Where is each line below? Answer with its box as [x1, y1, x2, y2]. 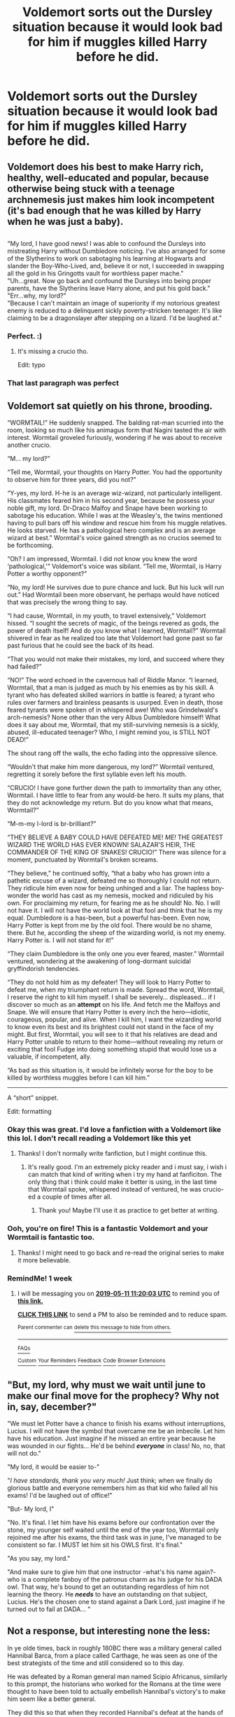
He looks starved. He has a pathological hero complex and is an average [7, 526, 216, 535]
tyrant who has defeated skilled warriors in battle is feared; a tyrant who [7, 691, 215, 699]
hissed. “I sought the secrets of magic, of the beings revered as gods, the [7, 619, 219, 627]
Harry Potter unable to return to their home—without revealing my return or [7, 1037, 224, 1046]
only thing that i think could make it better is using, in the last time [27, 1178, 218, 1186]
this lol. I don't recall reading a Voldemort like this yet [7, 1133, 191, 1143]
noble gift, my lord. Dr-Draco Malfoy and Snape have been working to [7, 504, 208, 512]
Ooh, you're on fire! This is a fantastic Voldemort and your [7, 1224, 208, 1234]
